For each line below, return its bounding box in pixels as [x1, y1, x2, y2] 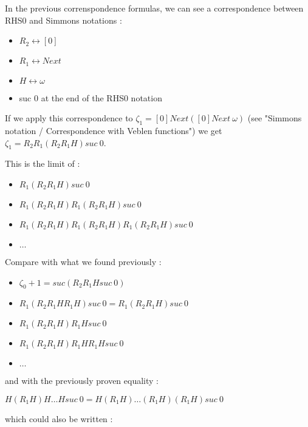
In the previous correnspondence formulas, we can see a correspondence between [5, 2, 304, 14]
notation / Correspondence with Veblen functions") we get [5, 124, 222, 137]
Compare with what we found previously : [5, 255, 162, 268]
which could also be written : [5, 412, 113, 425]
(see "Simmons [247, 112, 302, 124]
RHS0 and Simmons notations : [5, 13, 122, 26]
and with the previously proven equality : [5, 374, 159, 387]
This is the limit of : [5, 157, 80, 170]
